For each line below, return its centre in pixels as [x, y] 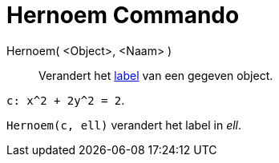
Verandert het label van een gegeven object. [156, 75]
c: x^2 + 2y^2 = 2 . [66, 100]
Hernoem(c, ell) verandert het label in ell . [124, 125]
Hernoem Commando [123, 15]
